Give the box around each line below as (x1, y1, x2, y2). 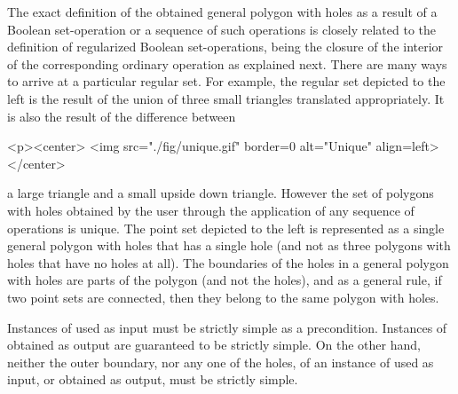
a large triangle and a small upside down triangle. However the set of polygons (7, 184, 434, 202)
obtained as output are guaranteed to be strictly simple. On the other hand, (7, 335, 421, 354)
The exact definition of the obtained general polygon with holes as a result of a (7, 3, 438, 20)
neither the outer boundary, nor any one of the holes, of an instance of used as (7, 352, 434, 371)
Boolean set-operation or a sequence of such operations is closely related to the (7, 20, 436, 38)
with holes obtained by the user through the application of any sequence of (7, 201, 415, 219)
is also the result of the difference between (7, 106, 236, 125)
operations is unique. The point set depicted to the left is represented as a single (7, 218, 445, 237)
